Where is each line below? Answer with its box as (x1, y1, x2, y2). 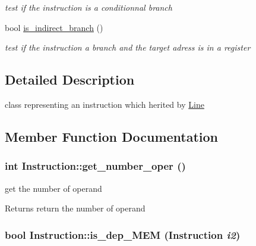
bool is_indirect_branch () (5, 21, 103, 33)
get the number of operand (5, 182, 102, 194)
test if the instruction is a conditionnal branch (5, 1, 172, 13)
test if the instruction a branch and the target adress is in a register (5, 41, 251, 54)
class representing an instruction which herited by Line (5, 98, 204, 110)
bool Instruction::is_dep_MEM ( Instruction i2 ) (5, 227, 241, 242)
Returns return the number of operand (5, 202, 146, 214)
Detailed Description (5, 70, 135, 89)
